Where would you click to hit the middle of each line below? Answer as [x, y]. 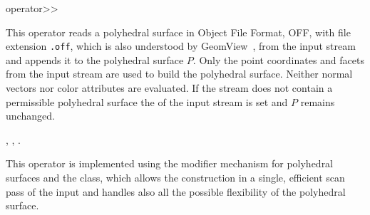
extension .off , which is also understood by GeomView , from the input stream [181, 46]
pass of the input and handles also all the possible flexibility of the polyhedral [176, 191]
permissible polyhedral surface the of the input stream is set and [147, 101]
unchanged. [30, 116]
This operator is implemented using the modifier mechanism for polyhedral [170, 163]
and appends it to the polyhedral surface [95, 59]
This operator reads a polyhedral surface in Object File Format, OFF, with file [178, 32]
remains [318, 101]
